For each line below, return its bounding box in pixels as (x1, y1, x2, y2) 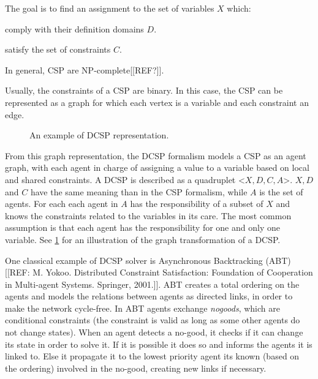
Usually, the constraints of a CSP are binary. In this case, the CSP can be (5, 84, 283, 97)
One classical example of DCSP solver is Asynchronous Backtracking (5, 253, 263, 266)
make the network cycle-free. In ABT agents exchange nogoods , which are (5, 301, 280, 314)
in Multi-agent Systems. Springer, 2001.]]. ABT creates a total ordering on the (5, 277, 300, 290)
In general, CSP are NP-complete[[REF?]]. (5, 63, 164, 76)
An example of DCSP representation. (29, 129, 169, 141)
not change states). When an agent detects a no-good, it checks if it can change (5, 326, 303, 339)
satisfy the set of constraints (5, 43, 111, 56)
